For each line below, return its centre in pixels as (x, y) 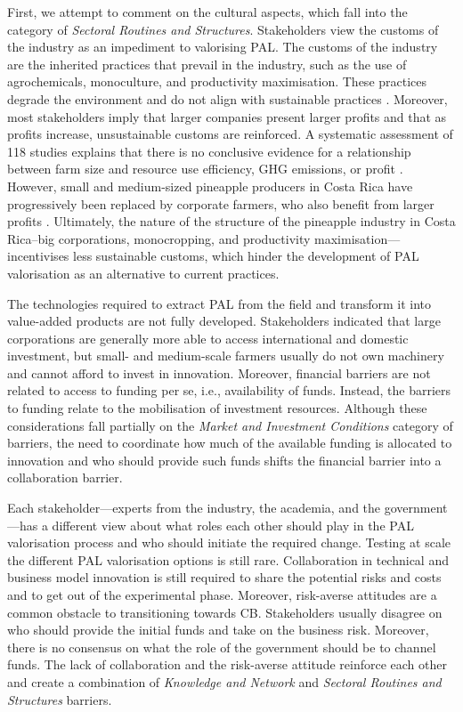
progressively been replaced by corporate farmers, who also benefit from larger (221, 203)
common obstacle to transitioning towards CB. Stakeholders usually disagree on (225, 612)
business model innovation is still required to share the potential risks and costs (224, 577)
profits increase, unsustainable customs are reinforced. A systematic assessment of (230, 134)
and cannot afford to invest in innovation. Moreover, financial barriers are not (219, 372)
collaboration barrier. (65, 477)
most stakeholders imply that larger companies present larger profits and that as (227, 116)
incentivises (38, 256)
